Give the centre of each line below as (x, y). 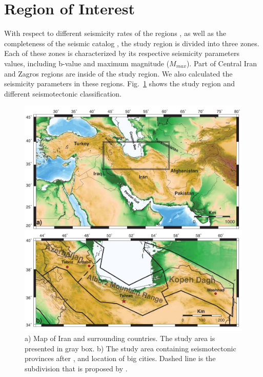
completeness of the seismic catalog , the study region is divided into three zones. (132, 43)
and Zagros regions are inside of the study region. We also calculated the (118, 73)
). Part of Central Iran (222, 63)
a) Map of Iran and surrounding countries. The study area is (120, 338)
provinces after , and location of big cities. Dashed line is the (120, 358)
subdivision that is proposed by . (76, 368)
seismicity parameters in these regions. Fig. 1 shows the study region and (120, 83)
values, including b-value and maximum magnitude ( (87, 63)
